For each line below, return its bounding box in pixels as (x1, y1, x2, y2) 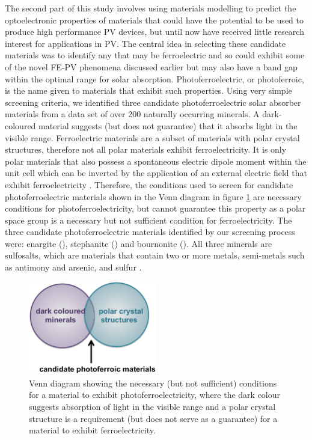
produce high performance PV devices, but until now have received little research (5, 25, 304, 38)
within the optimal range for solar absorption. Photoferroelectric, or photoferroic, (5, 72, 304, 85)
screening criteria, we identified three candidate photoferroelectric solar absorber (5, 96, 301, 108)
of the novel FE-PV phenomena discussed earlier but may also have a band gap (5, 60, 298, 73)
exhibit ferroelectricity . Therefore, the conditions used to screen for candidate (5, 178, 293, 191)
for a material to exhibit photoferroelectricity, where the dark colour (29, 388, 281, 401)
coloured (5, 119, 36, 132)
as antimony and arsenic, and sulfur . (5, 261, 142, 273)
